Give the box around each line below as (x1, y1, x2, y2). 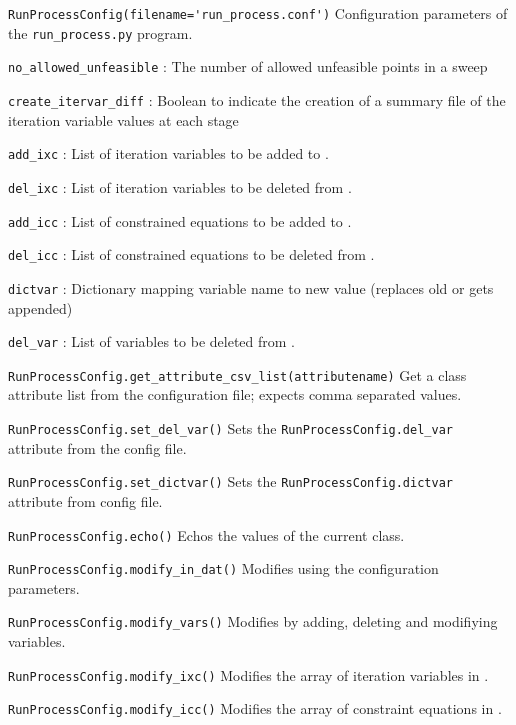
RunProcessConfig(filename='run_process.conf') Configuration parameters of (8, 3, 508, 23)
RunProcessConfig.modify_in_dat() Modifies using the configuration (8, 558, 439, 579)
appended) (8, 297, 73, 318)
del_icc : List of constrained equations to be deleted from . (8, 244, 375, 265)
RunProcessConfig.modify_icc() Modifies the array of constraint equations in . (8, 698, 502, 719)
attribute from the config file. (8, 437, 187, 458)
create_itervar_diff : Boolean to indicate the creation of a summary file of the (8, 89, 506, 110)
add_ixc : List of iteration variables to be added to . (8, 143, 329, 164)
